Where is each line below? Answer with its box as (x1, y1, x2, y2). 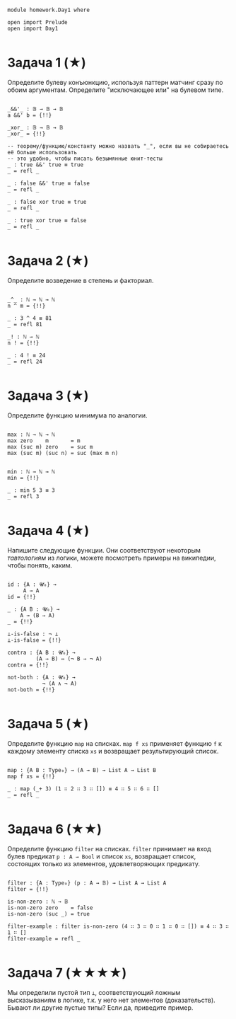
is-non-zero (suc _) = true (7, 910, 90, 917)
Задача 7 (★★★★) (7, 965, 127, 981)
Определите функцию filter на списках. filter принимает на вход (7, 844, 211, 853)
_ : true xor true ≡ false (7, 217, 87, 224)
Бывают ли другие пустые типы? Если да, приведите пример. (7, 1003, 194, 1012)
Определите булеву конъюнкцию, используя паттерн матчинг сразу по (7, 78, 223, 86)
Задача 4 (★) (7, 523, 90, 539)
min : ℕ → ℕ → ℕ (7, 468, 55, 475)
